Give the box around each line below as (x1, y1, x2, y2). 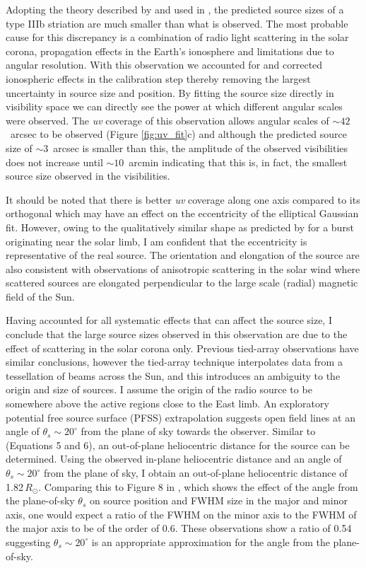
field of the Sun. (6, 289, 75, 303)
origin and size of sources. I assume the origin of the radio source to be (6, 382, 312, 397)
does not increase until (6, 154, 103, 169)
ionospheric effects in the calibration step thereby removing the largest (6, 71, 311, 86)
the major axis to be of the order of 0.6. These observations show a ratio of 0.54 (6, 521, 352, 535)
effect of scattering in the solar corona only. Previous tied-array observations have (6, 340, 359, 355)
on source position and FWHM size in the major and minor (89, 493, 348, 508)
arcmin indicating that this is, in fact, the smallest (129, 154, 348, 169)
